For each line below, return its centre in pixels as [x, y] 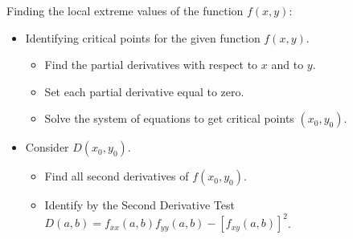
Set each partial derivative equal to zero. [144, 91]
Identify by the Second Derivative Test [140, 205]
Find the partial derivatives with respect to [151, 65]
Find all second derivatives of [117, 176]
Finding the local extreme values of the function [125, 10]
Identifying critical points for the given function [143, 37]
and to [287, 65]
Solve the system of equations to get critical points [169, 118]
